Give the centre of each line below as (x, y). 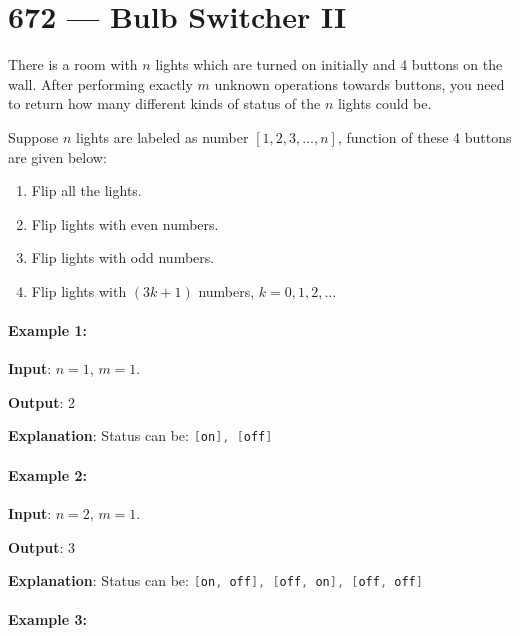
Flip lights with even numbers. (125, 223)
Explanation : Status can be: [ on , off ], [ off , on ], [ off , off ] (215, 580)
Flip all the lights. (86, 190)
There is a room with (73, 64)
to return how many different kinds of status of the (164, 103)
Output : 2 (42, 401)
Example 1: (47, 330)
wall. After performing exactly (100, 83)
